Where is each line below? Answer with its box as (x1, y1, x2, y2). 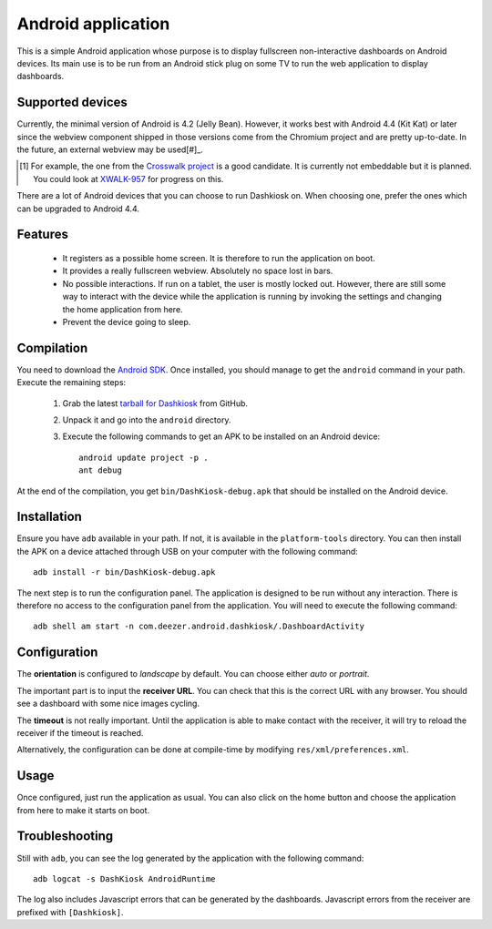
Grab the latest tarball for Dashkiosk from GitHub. (62, 397, 249, 409)
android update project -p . (78, 452, 209, 463)
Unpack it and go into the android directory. (62, 414, 231, 425)
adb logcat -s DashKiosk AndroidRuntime (33, 873, 216, 883)
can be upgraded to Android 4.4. (16, 203, 140, 214)
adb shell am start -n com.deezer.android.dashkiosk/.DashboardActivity (33, 621, 364, 632)
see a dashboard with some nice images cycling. (16, 698, 200, 710)
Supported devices (16, 95, 128, 110)
